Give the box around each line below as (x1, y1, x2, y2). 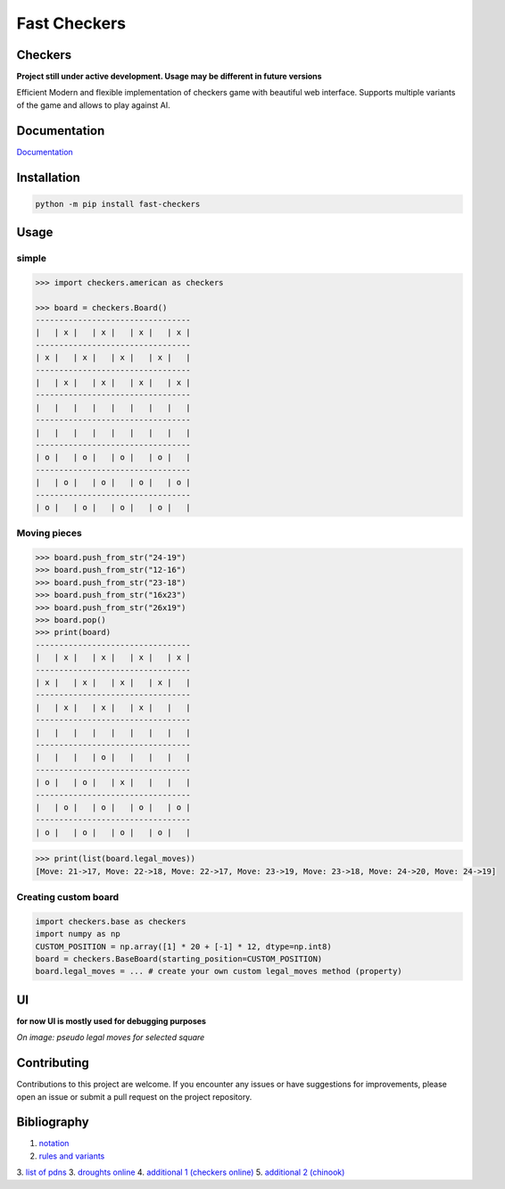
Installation (16, 169, 80, 185)
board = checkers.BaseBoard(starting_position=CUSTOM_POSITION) (35, 954, 323, 963)
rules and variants (38, 1151, 105, 1161)
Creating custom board (16, 891, 120, 903)
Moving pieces (16, 527, 82, 540)
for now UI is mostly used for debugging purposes (16, 1015, 207, 1026)
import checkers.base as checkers (35, 916, 186, 927)
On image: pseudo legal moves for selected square (16, 1032, 205, 1043)
